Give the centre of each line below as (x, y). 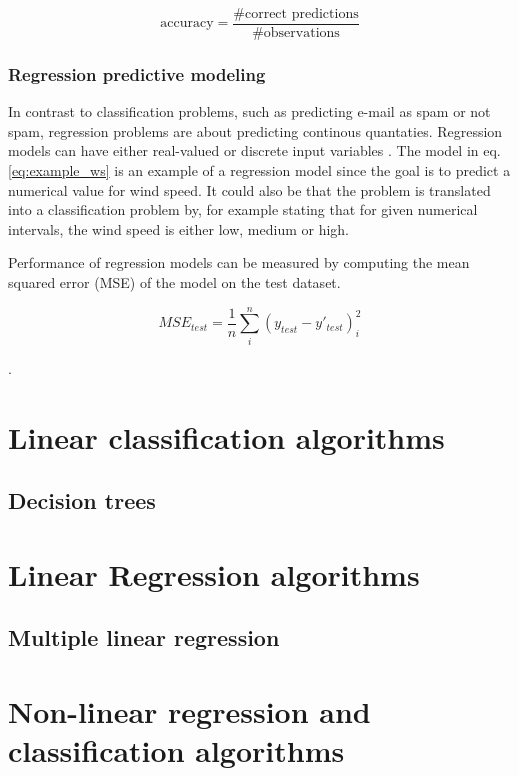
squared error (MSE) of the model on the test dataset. (174, 282)
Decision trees (82, 500)
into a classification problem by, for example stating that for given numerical (243, 209)
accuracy (187, 23)
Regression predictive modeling (137, 73)
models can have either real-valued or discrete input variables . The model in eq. (254, 150)
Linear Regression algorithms (214, 573)
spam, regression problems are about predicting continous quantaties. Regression (255, 130)
